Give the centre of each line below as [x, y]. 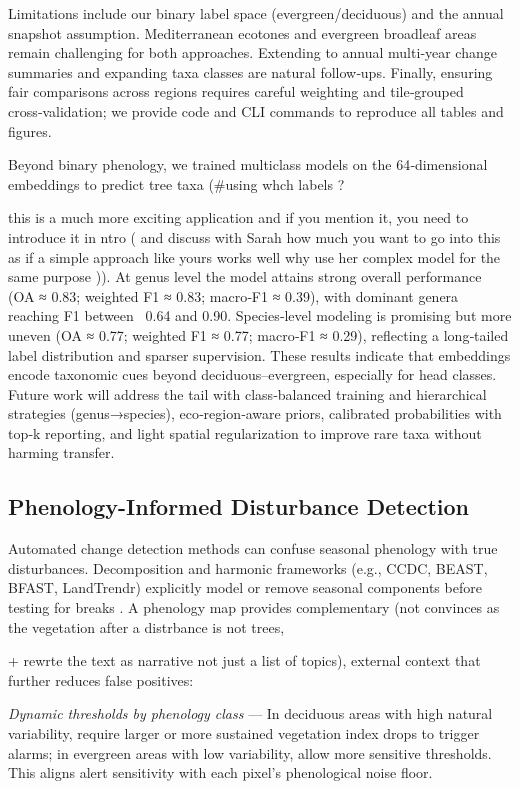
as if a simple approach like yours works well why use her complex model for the [254, 256]
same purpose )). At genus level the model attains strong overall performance [245, 276]
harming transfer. [61, 452]
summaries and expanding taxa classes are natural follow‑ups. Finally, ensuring [250, 71]
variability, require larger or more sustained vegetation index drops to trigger [244, 733]
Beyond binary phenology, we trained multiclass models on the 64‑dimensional [248, 164]
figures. [30, 130]
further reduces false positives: [101, 679]
